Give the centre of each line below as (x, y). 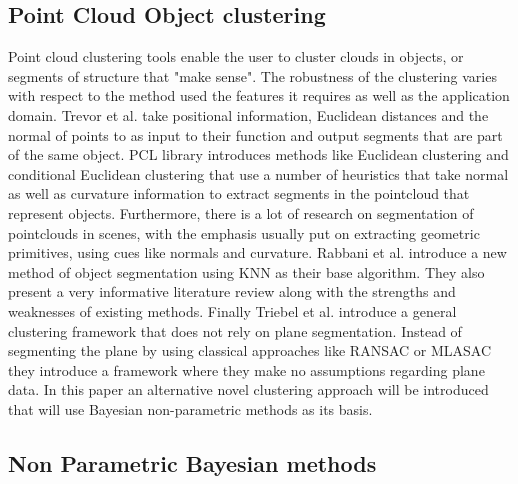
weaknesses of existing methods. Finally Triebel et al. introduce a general (232, 310)
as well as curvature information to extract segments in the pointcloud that (239, 193)
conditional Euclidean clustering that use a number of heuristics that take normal (258, 173)
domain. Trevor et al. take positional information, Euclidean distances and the (248, 114)
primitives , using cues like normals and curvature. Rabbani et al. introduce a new (257, 252)
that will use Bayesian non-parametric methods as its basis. (190, 408)
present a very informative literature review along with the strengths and (232, 291)
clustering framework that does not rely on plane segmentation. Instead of (235, 330)
